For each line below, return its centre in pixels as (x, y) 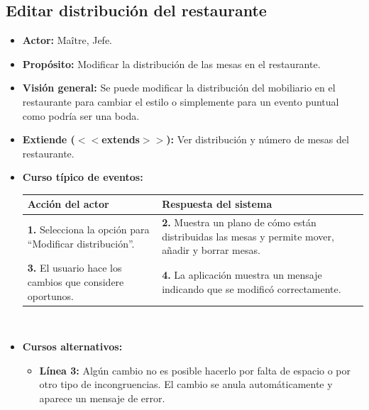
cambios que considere (76, 281)
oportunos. (50, 295)
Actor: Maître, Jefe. (67, 40)
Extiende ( (49, 139)
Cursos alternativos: (72, 347)
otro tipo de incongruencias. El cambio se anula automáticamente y (186, 384)
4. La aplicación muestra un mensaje (242, 275)
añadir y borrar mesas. (211, 250)
